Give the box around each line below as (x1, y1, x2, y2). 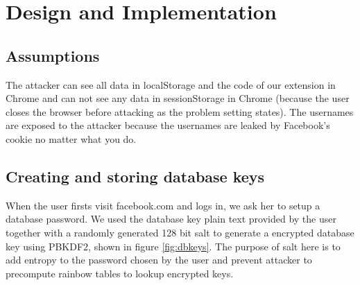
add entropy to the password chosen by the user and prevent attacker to (6, 252, 312, 267)
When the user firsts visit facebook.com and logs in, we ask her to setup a (6, 198, 320, 212)
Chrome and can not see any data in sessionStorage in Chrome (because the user (6, 91, 350, 105)
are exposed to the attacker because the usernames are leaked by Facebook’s (6, 118, 330, 132)
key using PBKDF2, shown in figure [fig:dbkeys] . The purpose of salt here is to (6, 239, 341, 253)
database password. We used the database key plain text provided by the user (6, 211, 336, 226)
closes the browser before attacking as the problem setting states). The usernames (6, 104, 354, 119)
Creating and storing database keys (6, 165, 265, 187)
